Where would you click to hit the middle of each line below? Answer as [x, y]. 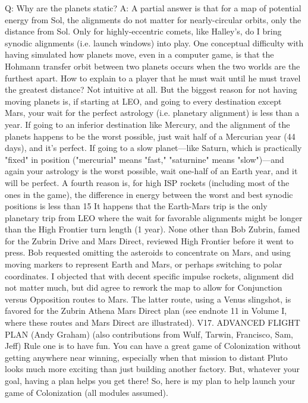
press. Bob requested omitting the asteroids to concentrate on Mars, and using [148, 252]
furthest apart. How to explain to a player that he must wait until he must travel [153, 78]
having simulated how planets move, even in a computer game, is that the [139, 54]
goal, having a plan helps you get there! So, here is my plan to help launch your [150, 380]
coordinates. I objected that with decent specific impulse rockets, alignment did [150, 276]
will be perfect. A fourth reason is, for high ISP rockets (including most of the [147, 182]
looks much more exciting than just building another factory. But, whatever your [153, 369]
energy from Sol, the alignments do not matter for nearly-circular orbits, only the [153, 19]
